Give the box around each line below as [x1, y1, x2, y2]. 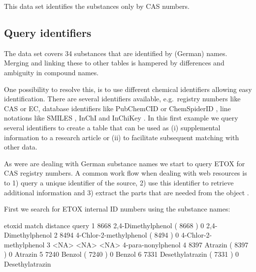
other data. [4, 142, 37, 152]
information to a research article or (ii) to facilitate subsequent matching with [4, 132, 239, 142]
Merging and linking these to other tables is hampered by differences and [4, 58, 224, 68]
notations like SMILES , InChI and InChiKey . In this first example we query [4, 113, 238, 123]
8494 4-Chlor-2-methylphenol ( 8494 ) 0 [60, 230, 179, 240]
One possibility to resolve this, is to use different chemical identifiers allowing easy [4, 84, 252, 94]
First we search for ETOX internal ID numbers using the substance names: [4, 204, 230, 214]
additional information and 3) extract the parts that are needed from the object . [4, 187, 249, 197]
